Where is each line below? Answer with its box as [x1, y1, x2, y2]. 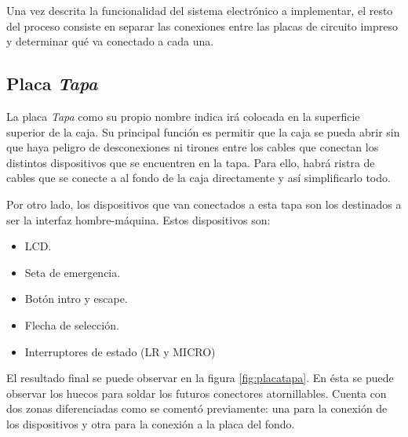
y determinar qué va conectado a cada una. [6, 33, 214, 49]
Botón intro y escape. [24, 290, 128, 307]
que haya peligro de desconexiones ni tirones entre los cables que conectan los [6, 139, 379, 155]
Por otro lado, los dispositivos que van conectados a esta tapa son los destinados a [6, 195, 402, 212]
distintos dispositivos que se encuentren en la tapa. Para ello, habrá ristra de [6, 154, 375, 170]
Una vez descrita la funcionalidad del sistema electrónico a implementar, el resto [6, 2, 393, 18]
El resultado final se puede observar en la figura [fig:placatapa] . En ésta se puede [6, 370, 394, 386]
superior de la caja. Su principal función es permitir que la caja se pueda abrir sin [6, 123, 400, 140]
